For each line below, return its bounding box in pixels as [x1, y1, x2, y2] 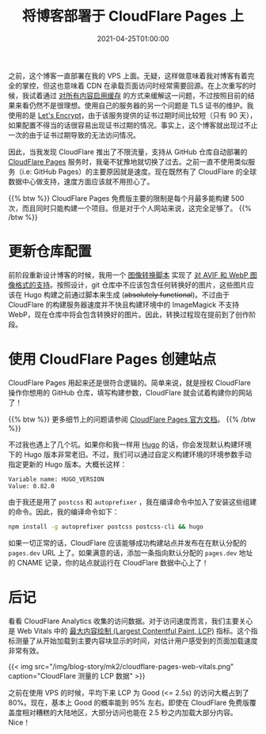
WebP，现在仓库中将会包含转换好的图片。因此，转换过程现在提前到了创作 [8, 309, 249, 319]
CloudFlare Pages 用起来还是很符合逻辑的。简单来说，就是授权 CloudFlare [8, 377, 251, 388]
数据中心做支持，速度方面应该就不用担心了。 [8, 176, 154, 186]
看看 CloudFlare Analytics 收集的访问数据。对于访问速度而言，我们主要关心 [8, 616, 253, 626]
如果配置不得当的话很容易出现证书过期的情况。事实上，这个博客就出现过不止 [8, 120, 258, 130]
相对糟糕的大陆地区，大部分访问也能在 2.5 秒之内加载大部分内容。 [21, 707, 237, 717]
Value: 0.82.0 [8, 482, 55, 490]
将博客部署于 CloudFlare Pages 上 [21, 7, 245, 25]
